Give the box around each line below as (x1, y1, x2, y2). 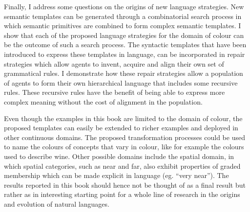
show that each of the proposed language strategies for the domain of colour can (4, 30, 244, 40)
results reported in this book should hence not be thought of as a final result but (4, 179, 246, 190)
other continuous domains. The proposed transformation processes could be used (4, 132, 245, 142)
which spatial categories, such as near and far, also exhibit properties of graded (4, 160, 241, 171)
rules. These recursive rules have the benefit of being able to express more (4, 87, 225, 97)
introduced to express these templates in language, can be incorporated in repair (4, 49, 245, 59)
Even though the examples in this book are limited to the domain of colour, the (4, 113, 243, 123)
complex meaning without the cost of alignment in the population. (4, 96, 203, 106)
